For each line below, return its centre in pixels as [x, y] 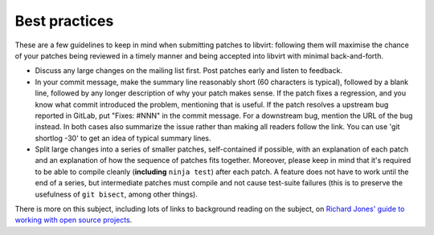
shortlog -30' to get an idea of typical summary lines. [123, 138]
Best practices [64, 21]
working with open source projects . [74, 220]
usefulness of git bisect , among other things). [117, 194]
